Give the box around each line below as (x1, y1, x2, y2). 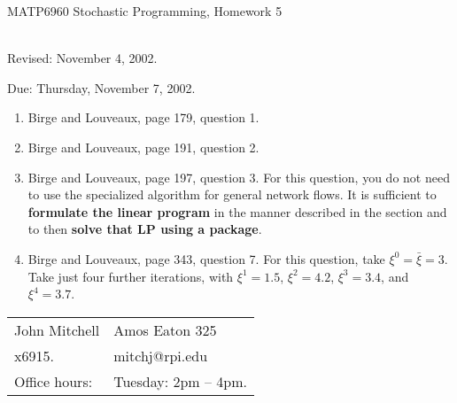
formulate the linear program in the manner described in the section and (27, 202, 447, 221)
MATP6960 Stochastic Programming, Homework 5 (7, 2, 283, 19)
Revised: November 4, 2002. (7, 49, 158, 67)
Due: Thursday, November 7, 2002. (7, 78, 196, 97)
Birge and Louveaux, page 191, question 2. (27, 137, 259, 156)
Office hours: (14, 370, 93, 391)
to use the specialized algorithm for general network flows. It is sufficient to (27, 185, 437, 204)
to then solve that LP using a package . (27, 220, 262, 238)
